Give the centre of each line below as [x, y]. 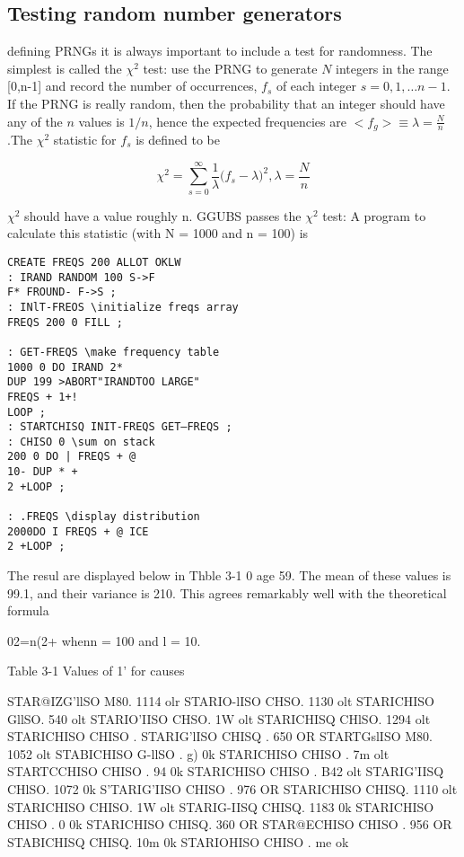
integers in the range [392, 68]
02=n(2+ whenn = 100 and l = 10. [104, 640]
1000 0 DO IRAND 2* [65, 367]
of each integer [316, 86]
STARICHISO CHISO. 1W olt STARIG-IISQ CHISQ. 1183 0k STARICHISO [221, 806]
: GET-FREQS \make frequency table [114, 352]
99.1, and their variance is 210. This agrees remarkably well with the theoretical [227, 592]
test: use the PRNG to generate [230, 68]
